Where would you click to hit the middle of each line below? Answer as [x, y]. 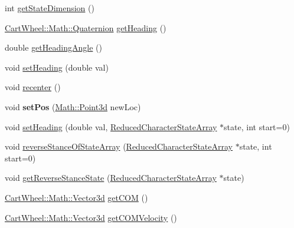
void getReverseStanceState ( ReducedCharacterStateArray [111, 178]
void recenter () [33, 87]
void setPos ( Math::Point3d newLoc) [73, 106]
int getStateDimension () [50, 8]
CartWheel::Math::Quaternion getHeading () [86, 27]
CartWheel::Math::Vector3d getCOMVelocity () [91, 217]
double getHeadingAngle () [53, 47]
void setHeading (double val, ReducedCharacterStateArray [111, 126]
